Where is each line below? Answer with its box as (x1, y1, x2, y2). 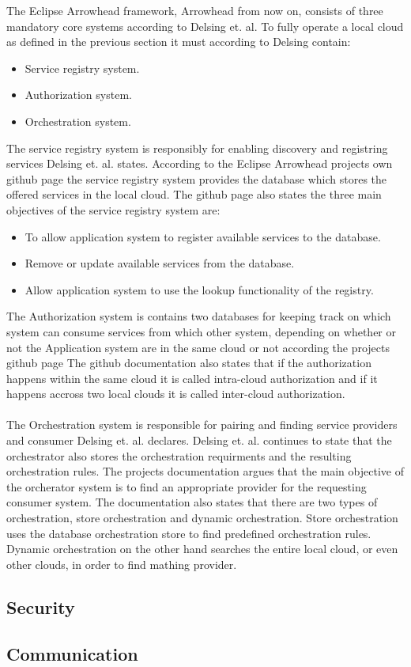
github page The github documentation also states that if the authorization (6, 354, 371, 371)
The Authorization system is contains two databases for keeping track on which (6, 308, 391, 324)
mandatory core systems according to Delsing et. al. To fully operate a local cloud (6, 17, 404, 34)
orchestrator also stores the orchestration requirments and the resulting (6, 447, 352, 464)
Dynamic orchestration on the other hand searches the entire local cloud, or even (6, 540, 398, 557)
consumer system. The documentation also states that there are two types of (6, 494, 378, 510)
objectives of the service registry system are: (6, 201, 221, 218)
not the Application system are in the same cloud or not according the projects (6, 339, 390, 355)
